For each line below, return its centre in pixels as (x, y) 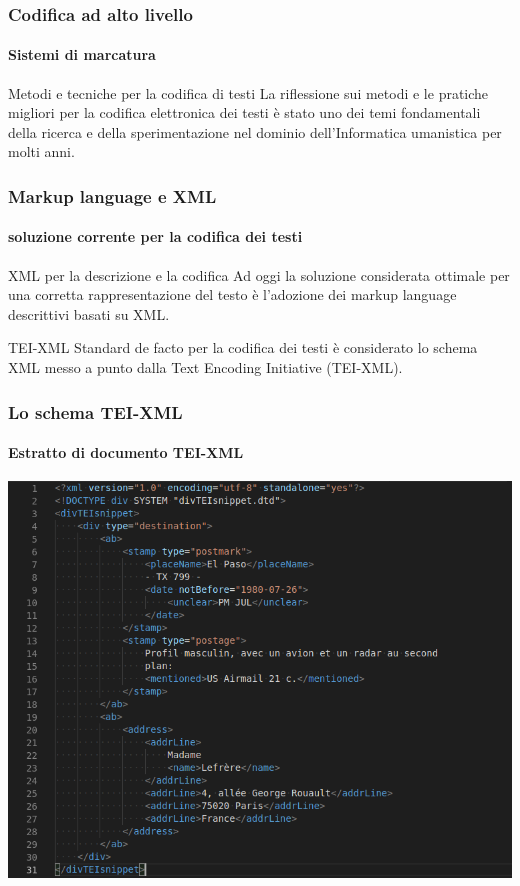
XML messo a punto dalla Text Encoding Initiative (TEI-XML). (205, 367)
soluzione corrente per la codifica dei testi (155, 236)
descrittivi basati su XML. (89, 313)
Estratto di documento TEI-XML (126, 452)
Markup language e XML (112, 195)
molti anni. (41, 151)
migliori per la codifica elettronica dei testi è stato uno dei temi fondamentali (244, 112)
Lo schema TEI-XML (95, 411)
